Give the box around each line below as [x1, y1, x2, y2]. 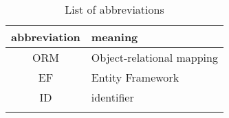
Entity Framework [91, 69, 179, 85]
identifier [91, 89, 134, 105]
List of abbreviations [65, 1, 164, 17]
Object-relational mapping [91, 49, 218, 65]
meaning [91, 29, 138, 45]
